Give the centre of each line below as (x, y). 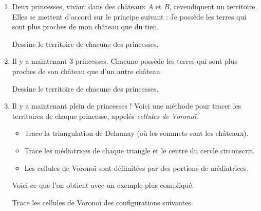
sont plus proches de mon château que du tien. (86, 27)
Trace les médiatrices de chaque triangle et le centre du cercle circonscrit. (140, 150)
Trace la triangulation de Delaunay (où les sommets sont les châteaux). (136, 133)
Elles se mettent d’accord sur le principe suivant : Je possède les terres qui (129, 16)
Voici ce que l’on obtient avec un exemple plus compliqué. (103, 185)
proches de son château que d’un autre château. (87, 71)
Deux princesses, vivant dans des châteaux (79, 6)
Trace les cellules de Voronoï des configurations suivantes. (102, 202)
